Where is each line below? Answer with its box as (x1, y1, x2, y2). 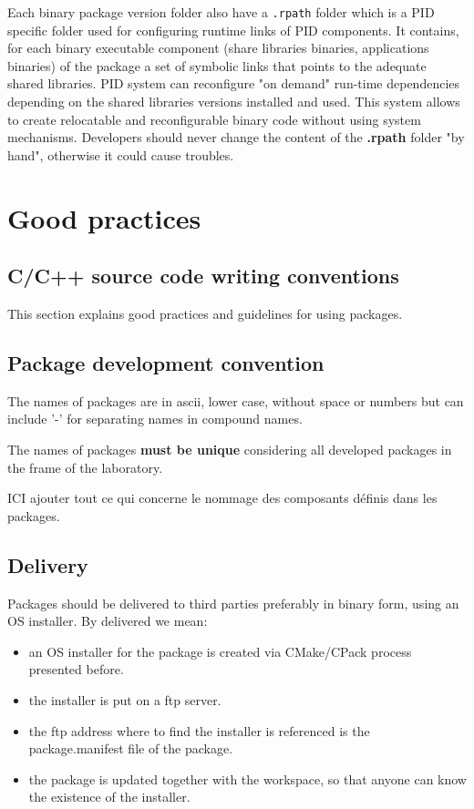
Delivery (7, 550, 88, 579)
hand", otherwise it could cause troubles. (7, 145, 234, 164)
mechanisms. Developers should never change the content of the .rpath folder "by (7, 128, 465, 147)
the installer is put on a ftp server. (28, 690, 222, 709)
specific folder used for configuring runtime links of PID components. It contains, (7, 20, 459, 39)
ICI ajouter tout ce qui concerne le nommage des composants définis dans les (7, 488, 438, 507)
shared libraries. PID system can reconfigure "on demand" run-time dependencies (7, 74, 460, 93)
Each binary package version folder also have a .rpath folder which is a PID (7, 3, 435, 21)
